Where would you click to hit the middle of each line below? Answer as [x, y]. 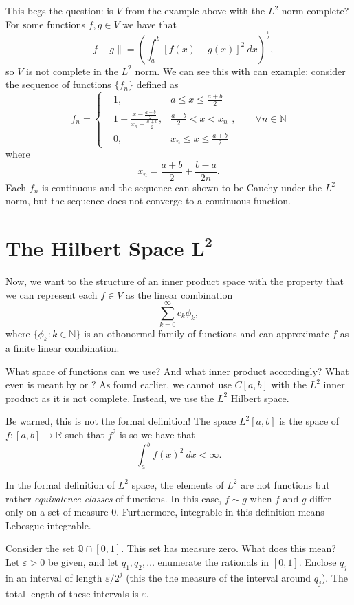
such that [85, 435]
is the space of [309, 421]
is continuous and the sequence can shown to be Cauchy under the [182, 187]
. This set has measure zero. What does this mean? [229, 548]
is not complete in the [72, 71]
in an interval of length [54, 577]
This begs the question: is [59, 10]
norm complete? [315, 10]
